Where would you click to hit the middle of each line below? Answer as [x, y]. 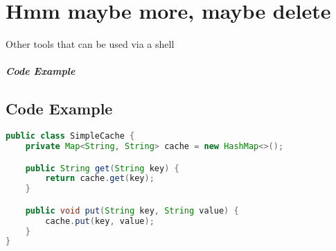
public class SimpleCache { [70, 136]
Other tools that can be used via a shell [90, 44]
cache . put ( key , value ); [100, 221]
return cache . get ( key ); [100, 179]
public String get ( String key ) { [102, 168]
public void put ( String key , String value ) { [132, 210]
